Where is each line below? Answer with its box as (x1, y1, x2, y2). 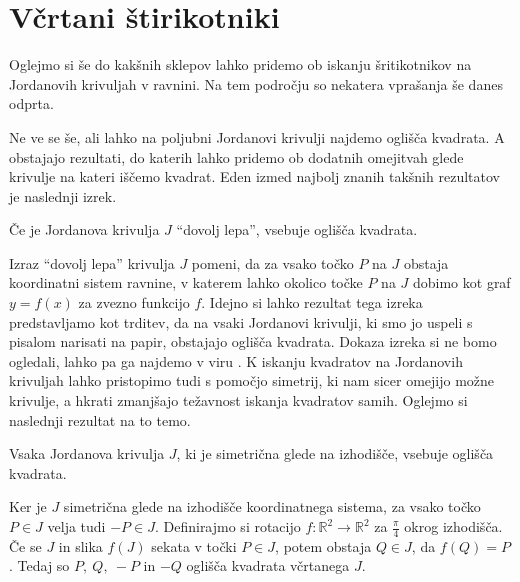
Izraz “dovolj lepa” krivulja (9, 252, 175, 273)
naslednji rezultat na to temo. (9, 409, 191, 430)
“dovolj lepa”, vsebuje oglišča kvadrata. (176, 219, 418, 240)
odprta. (9, 93, 54, 114)
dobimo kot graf (412, 272, 511, 293)
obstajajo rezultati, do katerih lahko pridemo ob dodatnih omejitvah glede (9, 146, 464, 167)
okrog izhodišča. (404, 516, 503, 536)
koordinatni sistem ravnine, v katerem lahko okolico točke (9, 272, 363, 293)
